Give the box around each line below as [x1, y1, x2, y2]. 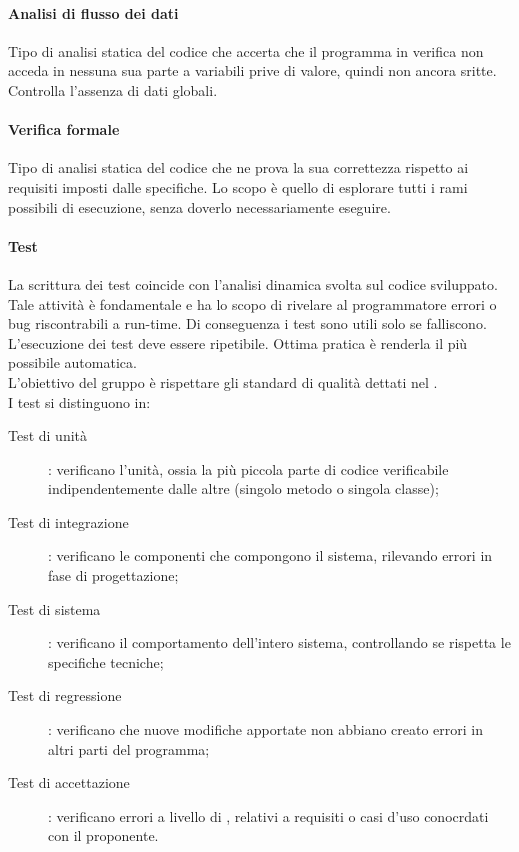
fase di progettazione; [48, 565, 179, 586]
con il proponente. [48, 825, 159, 846]
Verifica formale [8, 119, 120, 140]
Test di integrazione [8, 511, 129, 532]
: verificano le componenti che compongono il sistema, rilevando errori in [48, 545, 493, 566]
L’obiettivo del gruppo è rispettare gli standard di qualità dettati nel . [8, 371, 438, 392]
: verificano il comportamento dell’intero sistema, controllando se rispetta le [48, 632, 511, 653]
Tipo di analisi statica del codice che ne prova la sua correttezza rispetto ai [8, 157, 469, 178]
